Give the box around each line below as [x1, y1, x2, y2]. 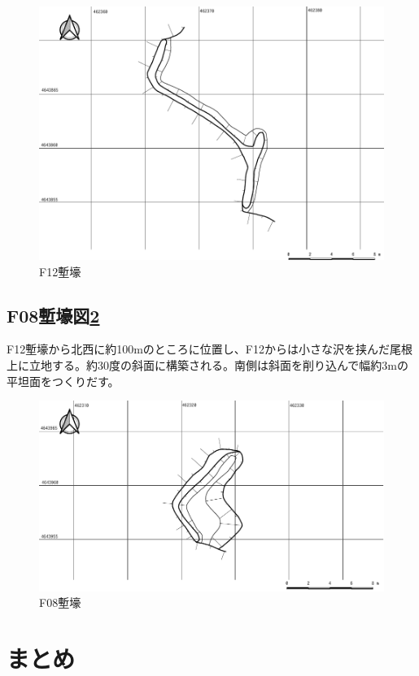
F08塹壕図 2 [7, 302, 100, 327]
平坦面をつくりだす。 [7, 372, 120, 389]
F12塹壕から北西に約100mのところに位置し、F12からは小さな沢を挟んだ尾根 [7, 340, 412, 357]
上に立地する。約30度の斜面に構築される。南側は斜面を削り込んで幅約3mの [7, 356, 408, 373]
